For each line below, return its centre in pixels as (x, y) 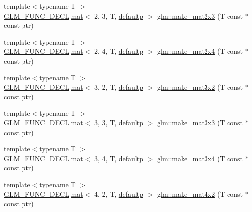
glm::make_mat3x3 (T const (200, 122)
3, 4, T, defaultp (119, 158)
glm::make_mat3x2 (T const (200, 87)
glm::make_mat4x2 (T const (200, 194)
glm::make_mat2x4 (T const (200, 51)
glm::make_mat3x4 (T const (200, 158)
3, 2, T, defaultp (119, 87)
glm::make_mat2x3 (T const (200, 15)
